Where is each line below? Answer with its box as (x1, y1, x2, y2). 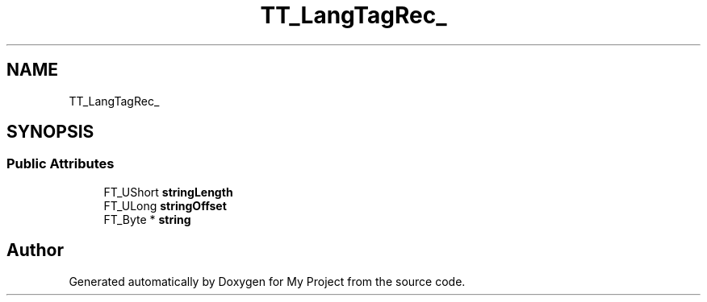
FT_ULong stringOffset (103, 198, 227, 213)
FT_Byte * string (103, 212, 191, 226)
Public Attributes (6, 155, 115, 172)
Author (6, 240, 64, 261)
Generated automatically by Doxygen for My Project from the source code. (69, 274, 466, 288)
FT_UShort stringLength (103, 184, 233, 199)
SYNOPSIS (6, 122, 94, 143)
